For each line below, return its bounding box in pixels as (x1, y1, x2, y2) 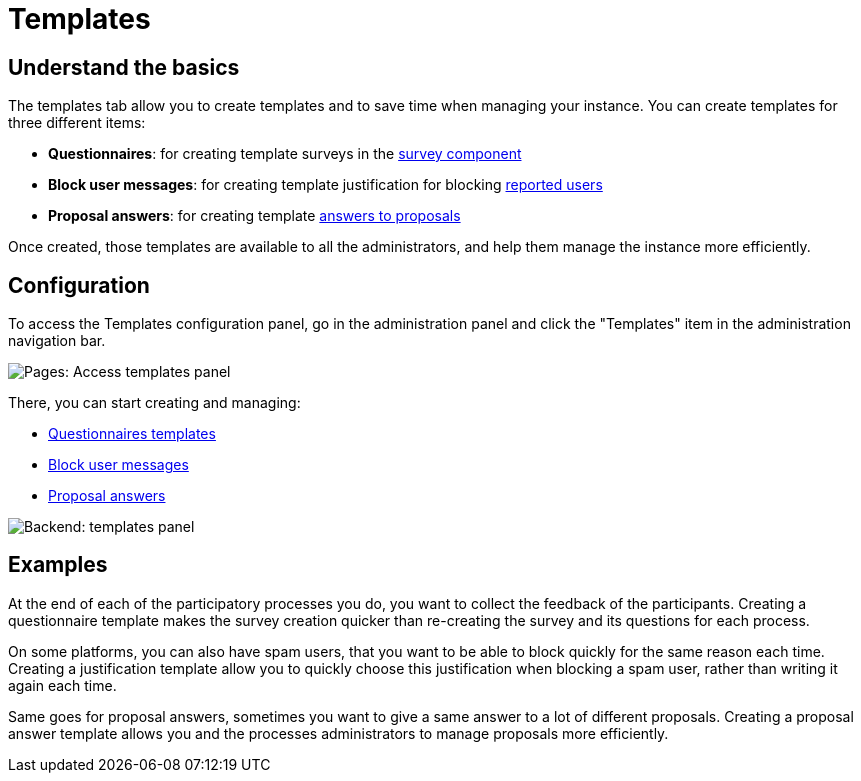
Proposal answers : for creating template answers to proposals (48, 207, 461, 225)
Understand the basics (8, 54, 240, 80)
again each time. (8, 676, 117, 694)
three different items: (8, 114, 146, 132)
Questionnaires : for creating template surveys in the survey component (48, 145, 522, 163)
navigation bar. (8, 332, 106, 350)
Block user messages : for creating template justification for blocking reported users (48, 176, 603, 194)
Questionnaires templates (48, 425, 216, 443)
